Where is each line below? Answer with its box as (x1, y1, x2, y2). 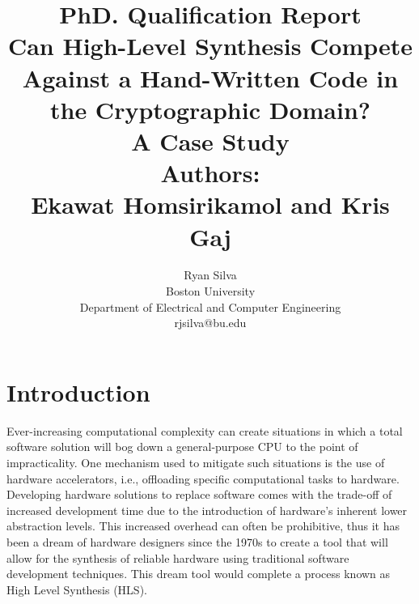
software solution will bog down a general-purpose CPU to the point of (6, 438, 358, 455)
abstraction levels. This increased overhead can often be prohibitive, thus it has (6, 517, 400, 534)
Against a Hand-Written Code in (22, 61, 399, 94)
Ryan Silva (184, 266, 237, 283)
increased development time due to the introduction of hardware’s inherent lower (6, 501, 408, 518)
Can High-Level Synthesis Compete (7, 29, 413, 62)
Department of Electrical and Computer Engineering (79, 298, 341, 315)
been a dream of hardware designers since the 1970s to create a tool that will (6, 533, 388, 550)
